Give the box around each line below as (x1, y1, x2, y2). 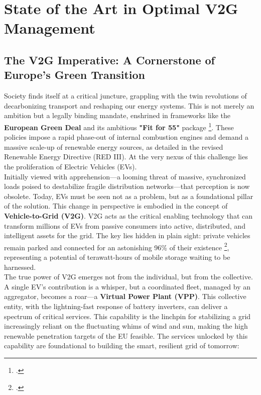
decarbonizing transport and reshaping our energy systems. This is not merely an (4, 100, 254, 111)
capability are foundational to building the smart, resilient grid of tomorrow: (4, 340, 239, 351)
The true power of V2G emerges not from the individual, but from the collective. (4, 271, 253, 282)
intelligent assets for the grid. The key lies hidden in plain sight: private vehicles (4, 230, 250, 241)
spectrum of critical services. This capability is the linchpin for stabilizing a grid (4, 311, 251, 321)
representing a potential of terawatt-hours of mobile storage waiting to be (4, 251, 230, 262)
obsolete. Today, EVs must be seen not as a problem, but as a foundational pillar (4, 190, 253, 201)
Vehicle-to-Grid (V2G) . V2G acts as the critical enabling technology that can (4, 210, 252, 221)
